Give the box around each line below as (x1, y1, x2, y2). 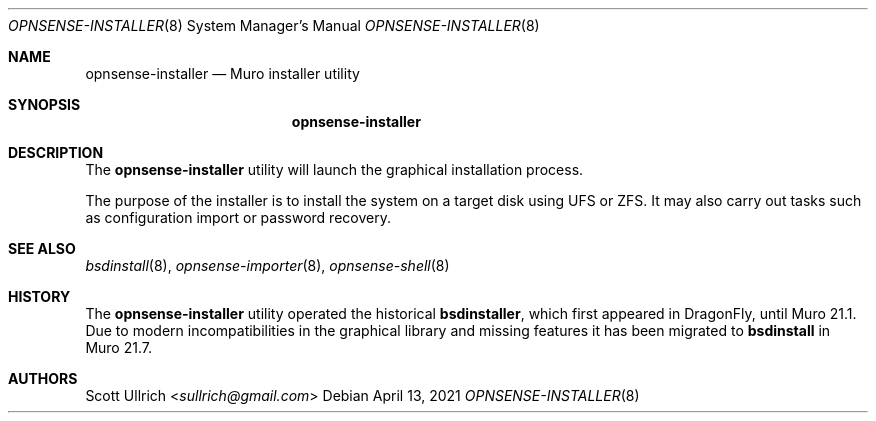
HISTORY (8, 288, 71, 305)
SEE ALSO (8, 240, 76, 257)
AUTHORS (8, 370, 78, 387)
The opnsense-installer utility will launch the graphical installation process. (85, 161, 584, 178)
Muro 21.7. (85, 339, 152, 356)
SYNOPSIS (8, 96, 81, 113)
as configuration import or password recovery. (85, 209, 391, 226)
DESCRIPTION (8, 144, 104, 161)
